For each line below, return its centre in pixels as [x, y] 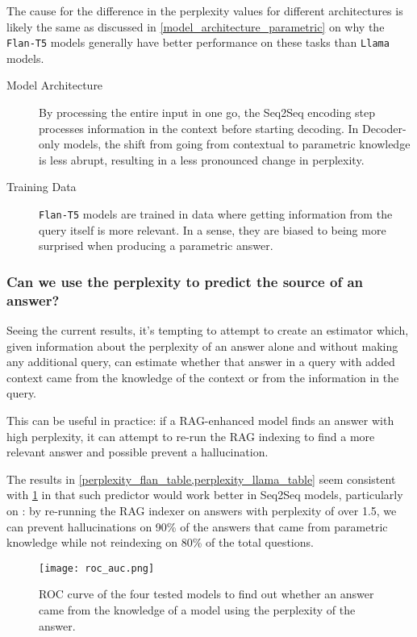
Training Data [42, 187]
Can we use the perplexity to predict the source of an [185, 281]
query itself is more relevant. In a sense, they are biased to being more [213, 229]
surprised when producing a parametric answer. [156, 246]
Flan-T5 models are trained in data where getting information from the [216, 214]
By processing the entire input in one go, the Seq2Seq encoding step [207, 112]
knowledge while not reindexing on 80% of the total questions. [160, 542]
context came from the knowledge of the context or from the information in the [203, 377]
